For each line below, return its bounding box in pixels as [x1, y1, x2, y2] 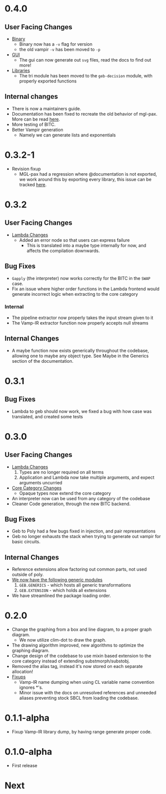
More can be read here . [11, 116, 60, 122]
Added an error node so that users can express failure [19, 237, 130, 243]
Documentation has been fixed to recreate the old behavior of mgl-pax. [11, 111, 158, 117]
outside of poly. [11, 572, 44, 578]
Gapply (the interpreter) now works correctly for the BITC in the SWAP [11, 275, 151, 281]
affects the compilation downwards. [26, 248, 100, 254]
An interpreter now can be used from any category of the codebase [11, 495, 151, 501]
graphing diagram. [11, 648, 50, 654]
